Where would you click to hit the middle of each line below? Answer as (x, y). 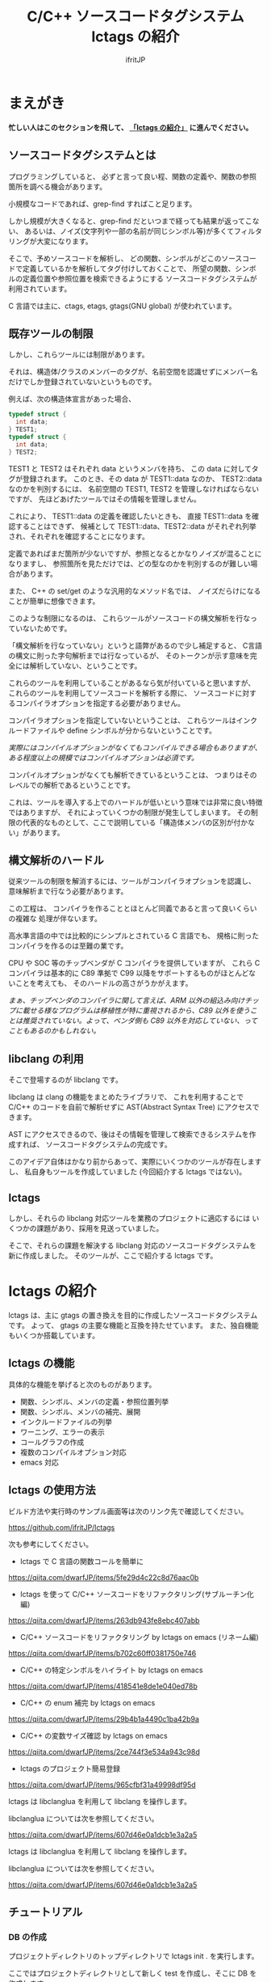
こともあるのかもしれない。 (54, 1031)
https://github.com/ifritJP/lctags (62, 1527)
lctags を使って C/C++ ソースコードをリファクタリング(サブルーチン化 (137, 1594)
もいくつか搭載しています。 (54, 1335)
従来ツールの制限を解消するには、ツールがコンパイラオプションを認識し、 (132, 881)
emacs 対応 (39, 1462)
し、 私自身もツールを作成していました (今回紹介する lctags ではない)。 (127, 1172)
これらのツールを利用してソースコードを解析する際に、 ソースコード (122, 693)
